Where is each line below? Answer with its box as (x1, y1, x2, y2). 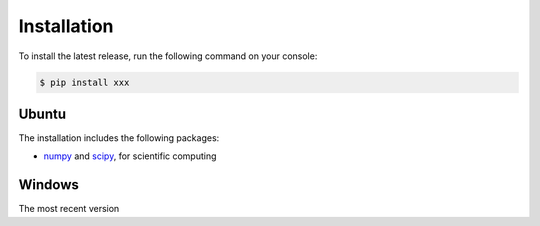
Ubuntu (18, 105, 67, 122)
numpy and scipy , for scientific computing (43, 150, 217, 162)
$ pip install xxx (39, 76, 130, 88)
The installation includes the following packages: (18, 132, 220, 144)
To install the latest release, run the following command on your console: (18, 50, 318, 62)
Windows (18, 176, 79, 194)
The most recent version (18, 203, 120, 215)
